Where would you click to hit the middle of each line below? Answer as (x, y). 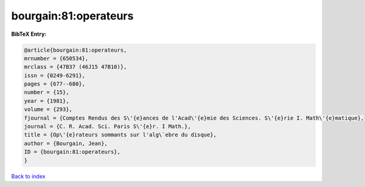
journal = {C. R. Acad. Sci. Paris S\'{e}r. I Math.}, (107, 127)
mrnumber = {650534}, (56, 58)
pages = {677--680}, (54, 84)
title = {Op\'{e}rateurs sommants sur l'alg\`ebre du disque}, (120, 135)
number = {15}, (47, 92)
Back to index (28, 176)
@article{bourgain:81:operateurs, (75, 50)
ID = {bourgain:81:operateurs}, (72, 152)
